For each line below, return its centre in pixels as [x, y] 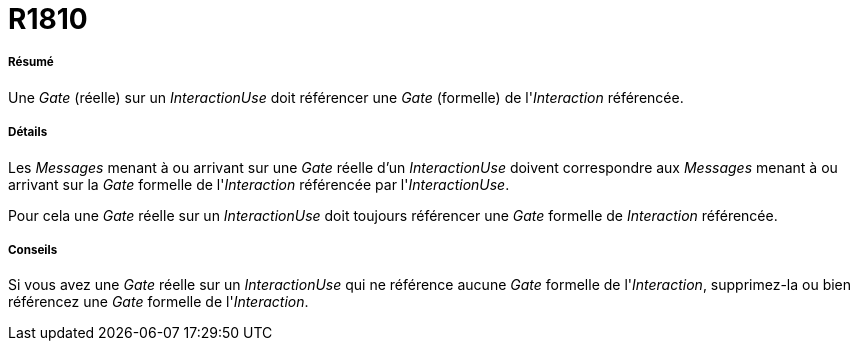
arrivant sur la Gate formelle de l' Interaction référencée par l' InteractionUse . [259, 184]
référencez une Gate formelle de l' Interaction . [158, 302]
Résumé [31, 62]
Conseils [33, 249]
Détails [28, 132]
